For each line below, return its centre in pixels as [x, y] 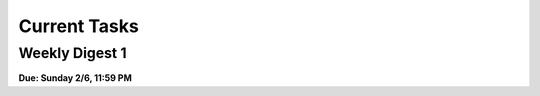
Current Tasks [78, 26]
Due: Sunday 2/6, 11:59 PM [75, 78]
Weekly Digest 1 [72, 53]
